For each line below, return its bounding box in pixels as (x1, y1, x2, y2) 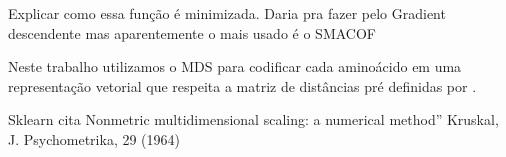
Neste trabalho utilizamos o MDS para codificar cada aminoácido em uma (8, 56, 462, 77)
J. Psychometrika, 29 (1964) (8, 128, 181, 149)
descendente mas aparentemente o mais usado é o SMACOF (8, 22, 376, 43)
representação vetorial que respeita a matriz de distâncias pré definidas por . (8, 75, 477, 96)
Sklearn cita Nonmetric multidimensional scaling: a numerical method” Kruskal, (8, 109, 499, 130)
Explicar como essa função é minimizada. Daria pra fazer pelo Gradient (8, 3, 446, 23)
